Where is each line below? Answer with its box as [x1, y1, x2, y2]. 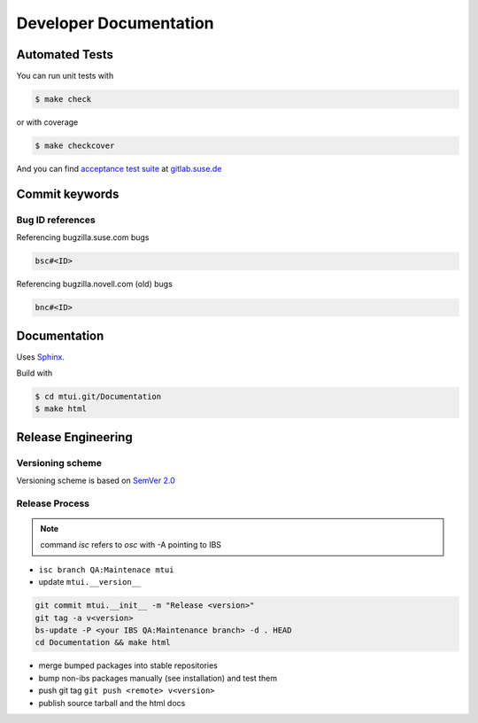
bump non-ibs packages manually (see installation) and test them [38, 672, 278, 683]
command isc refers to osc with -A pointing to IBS [40, 540, 221, 550]
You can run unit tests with [16, 71, 114, 82]
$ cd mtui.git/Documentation [35, 391, 162, 401]
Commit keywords [16, 186, 119, 201]
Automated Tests [16, 47, 114, 62]
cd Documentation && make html [35, 638, 172, 648]
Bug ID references [16, 214, 96, 226]
